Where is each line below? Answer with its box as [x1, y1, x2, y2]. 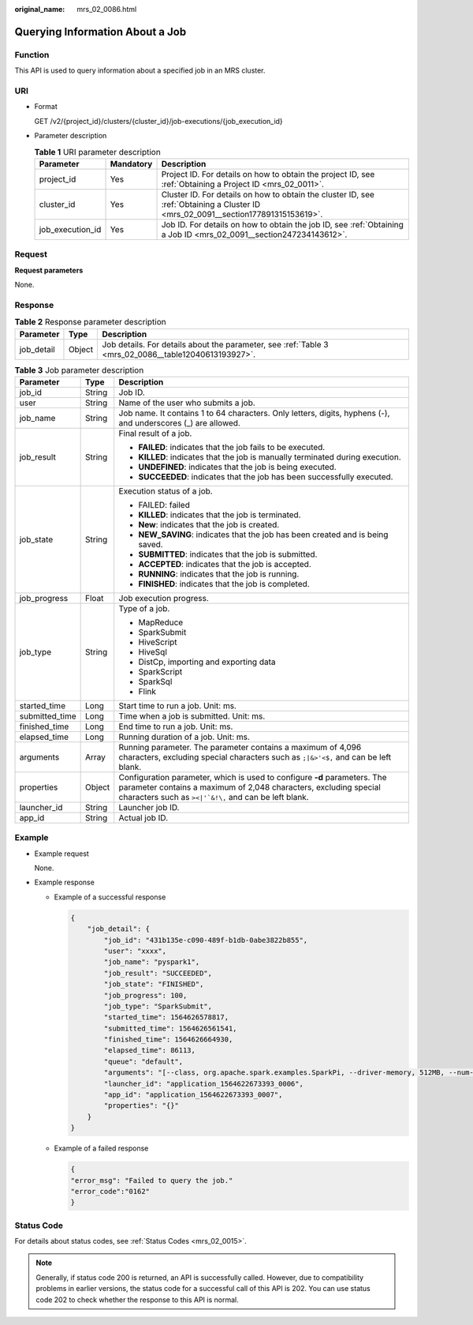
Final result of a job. [118, 427, 192, 438]
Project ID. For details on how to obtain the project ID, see [161, 168, 375, 179]
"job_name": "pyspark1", [103, 958, 200, 967]
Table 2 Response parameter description [14, 317, 167, 328]
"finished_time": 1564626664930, [103, 1035, 233, 1044]
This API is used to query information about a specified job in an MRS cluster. [14, 66, 266, 75]
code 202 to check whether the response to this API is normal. [35, 1295, 240, 1304]
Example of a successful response [54, 892, 166, 902]
